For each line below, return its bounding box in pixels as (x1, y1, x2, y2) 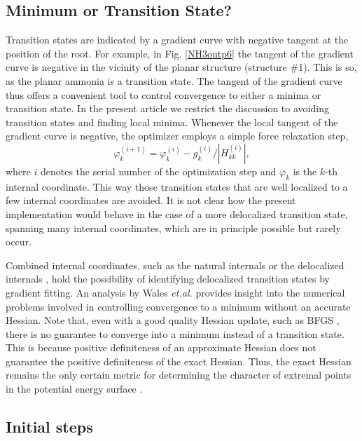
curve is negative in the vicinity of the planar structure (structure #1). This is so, (6, 60, 357, 74)
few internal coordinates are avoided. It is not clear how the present (6, 193, 296, 208)
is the (293, 163, 317, 178)
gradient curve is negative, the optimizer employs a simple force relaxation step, (6, 128, 349, 143)
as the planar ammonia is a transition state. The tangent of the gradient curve (6, 73, 342, 88)
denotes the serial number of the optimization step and (40, 163, 277, 178)
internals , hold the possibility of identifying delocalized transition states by (6, 271, 330, 286)
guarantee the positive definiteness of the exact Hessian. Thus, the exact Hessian (6, 353, 351, 368)
